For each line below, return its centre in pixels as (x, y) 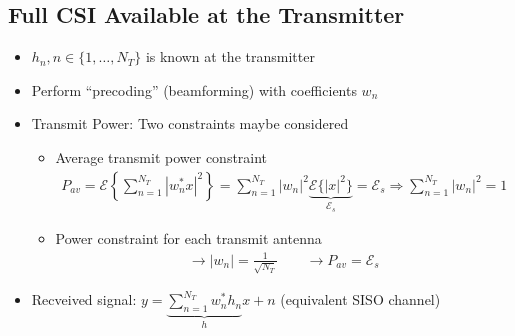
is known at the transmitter (230, 56)
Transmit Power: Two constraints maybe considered (190, 123)
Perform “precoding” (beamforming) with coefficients (194, 89)
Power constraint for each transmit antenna (188, 238)
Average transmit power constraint (161, 156)
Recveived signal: (84, 299)
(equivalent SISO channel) (360, 299)
